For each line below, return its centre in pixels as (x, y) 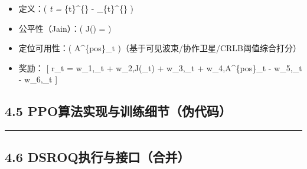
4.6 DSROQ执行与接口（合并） (97, 156)
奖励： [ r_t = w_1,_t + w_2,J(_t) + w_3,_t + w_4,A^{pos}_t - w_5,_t (160, 67)
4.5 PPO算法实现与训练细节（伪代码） (118, 111)
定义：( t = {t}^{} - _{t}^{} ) (76, 8)
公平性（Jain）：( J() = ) (65, 28)
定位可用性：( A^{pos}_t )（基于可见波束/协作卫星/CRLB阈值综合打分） (160, 48)
